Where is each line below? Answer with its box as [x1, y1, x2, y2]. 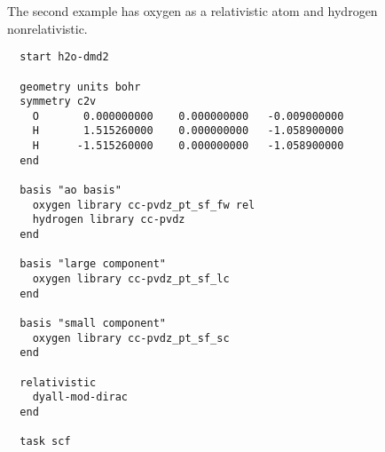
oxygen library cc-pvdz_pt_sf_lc [32, 273, 230, 286]
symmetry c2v [20, 95, 97, 108]
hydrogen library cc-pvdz [32, 213, 185, 226]
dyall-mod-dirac [32, 391, 129, 404]
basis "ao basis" [20, 184, 122, 197]
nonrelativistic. [7, 19, 88, 37]
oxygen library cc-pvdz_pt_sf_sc [32, 331, 230, 345]
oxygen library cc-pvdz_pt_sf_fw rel [32, 198, 255, 211]
